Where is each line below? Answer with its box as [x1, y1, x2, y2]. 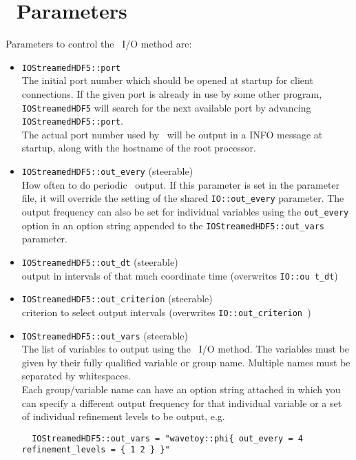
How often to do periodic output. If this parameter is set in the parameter [21, 177, 340, 191]
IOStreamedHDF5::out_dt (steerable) [21, 254, 178, 269]
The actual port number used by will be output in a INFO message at [21, 127, 323, 141]
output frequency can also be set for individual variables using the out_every [21, 204, 349, 218]
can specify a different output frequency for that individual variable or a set [21, 395, 342, 410]
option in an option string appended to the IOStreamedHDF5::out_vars [21, 218, 324, 232]
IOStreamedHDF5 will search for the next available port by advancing [21, 100, 311, 114]
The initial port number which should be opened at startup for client [21, 73, 313, 87]
